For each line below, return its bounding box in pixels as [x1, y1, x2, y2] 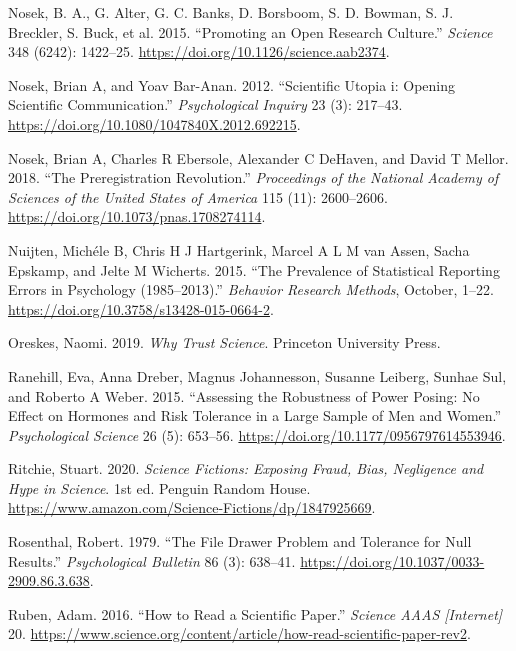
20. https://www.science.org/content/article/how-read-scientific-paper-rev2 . [8, 623, 471, 644]
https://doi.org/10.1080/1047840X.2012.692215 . [8, 113, 301, 134]
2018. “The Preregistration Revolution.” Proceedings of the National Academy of [8, 167, 499, 188]
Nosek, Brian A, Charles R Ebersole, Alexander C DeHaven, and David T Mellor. [8, 147, 509, 168]
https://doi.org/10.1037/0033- [300, 550, 485, 571]
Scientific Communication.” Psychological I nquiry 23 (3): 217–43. [8, 94, 403, 115]
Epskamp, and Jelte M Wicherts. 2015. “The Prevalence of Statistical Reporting [8, 259, 500, 280]
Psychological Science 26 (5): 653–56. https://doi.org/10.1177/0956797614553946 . [8, 424, 506, 445]
